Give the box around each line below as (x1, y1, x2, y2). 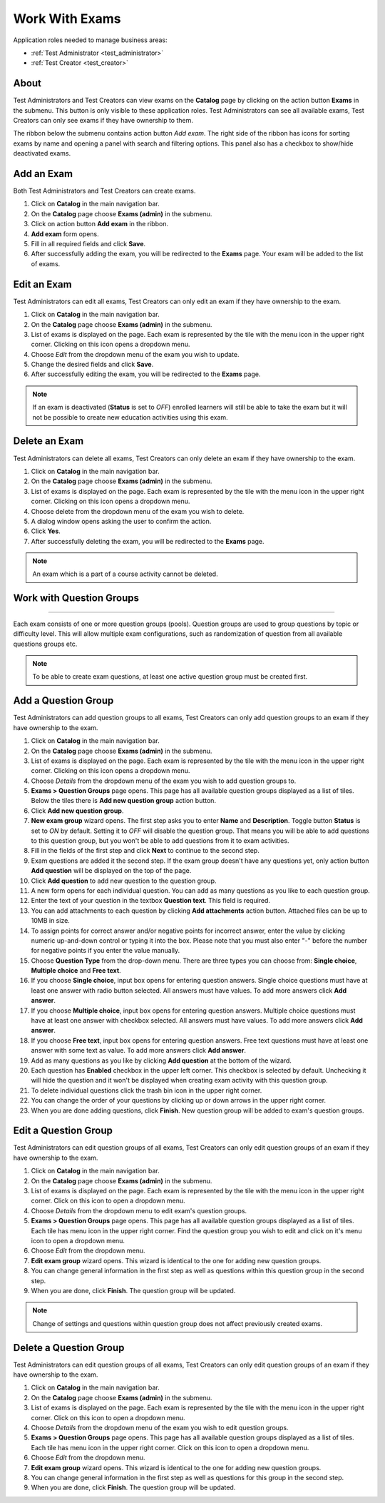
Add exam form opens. (31, 229, 99, 238)
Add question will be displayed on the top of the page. (31, 866, 192, 875)
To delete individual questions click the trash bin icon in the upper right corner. (31, 1085, 262, 1095)
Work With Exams (13, 11, 121, 26)
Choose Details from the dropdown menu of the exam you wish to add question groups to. (31, 776, 297, 785)
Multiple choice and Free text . (31, 966, 121, 975)
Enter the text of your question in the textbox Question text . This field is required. (31, 896, 271, 905)
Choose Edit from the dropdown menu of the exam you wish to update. (31, 350, 240, 358)
